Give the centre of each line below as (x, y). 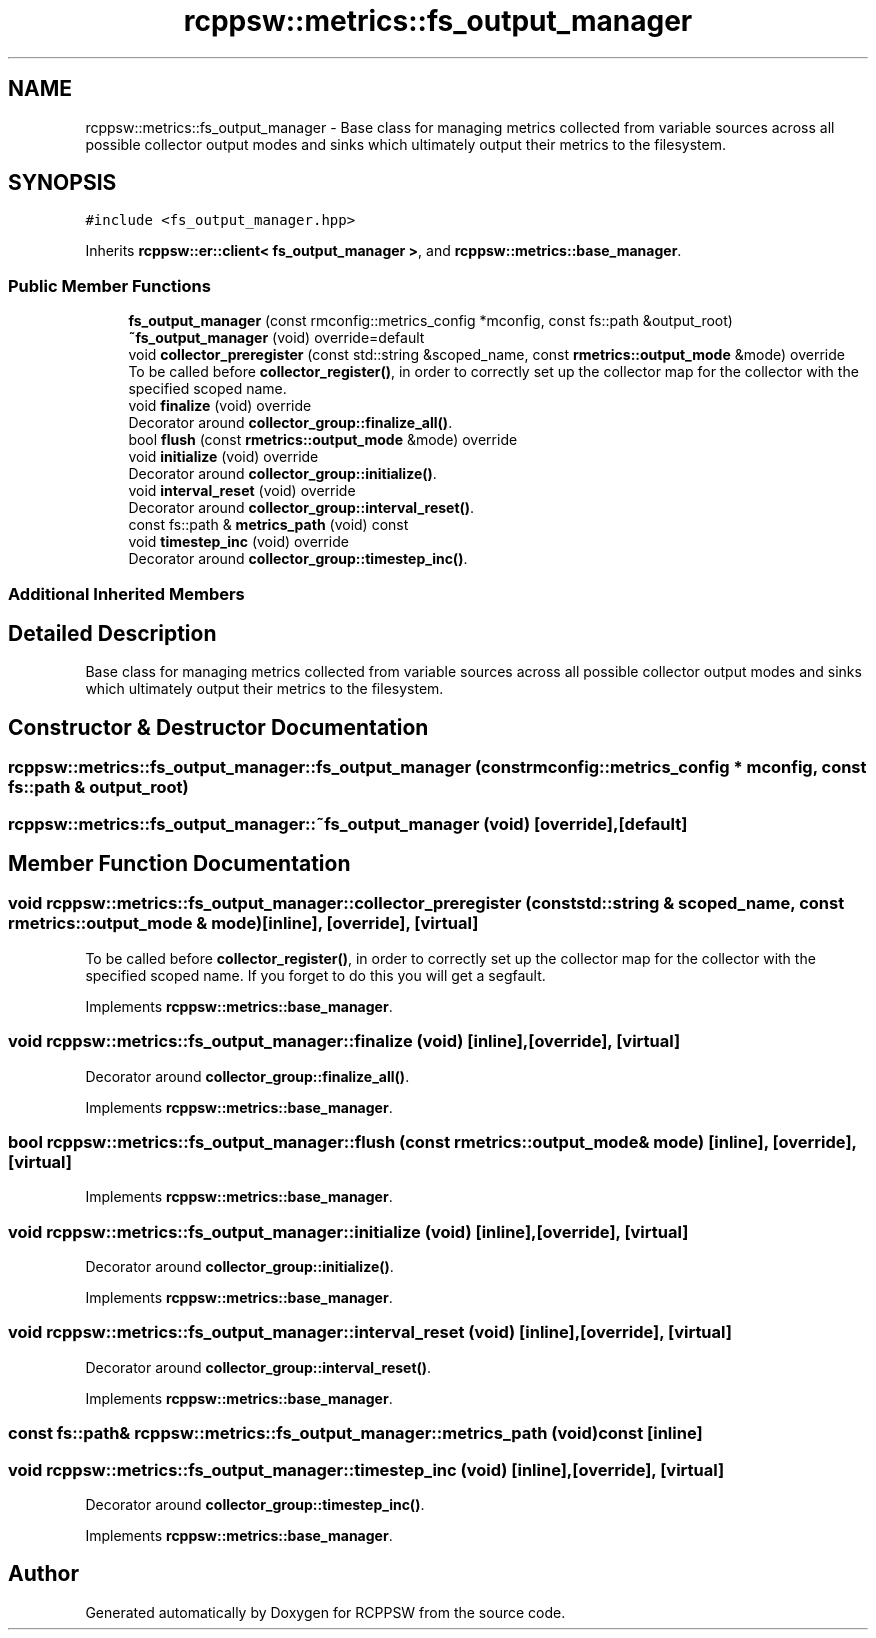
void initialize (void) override (223, 457)
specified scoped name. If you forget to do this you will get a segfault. (315, 975)
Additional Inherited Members (126, 593)
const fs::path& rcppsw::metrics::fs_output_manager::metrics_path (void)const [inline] (355, 1433)
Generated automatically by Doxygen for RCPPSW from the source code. (325, 1612)
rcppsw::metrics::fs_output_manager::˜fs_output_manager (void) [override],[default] (348, 823)
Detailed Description (112, 633)
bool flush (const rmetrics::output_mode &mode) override (323, 440)
